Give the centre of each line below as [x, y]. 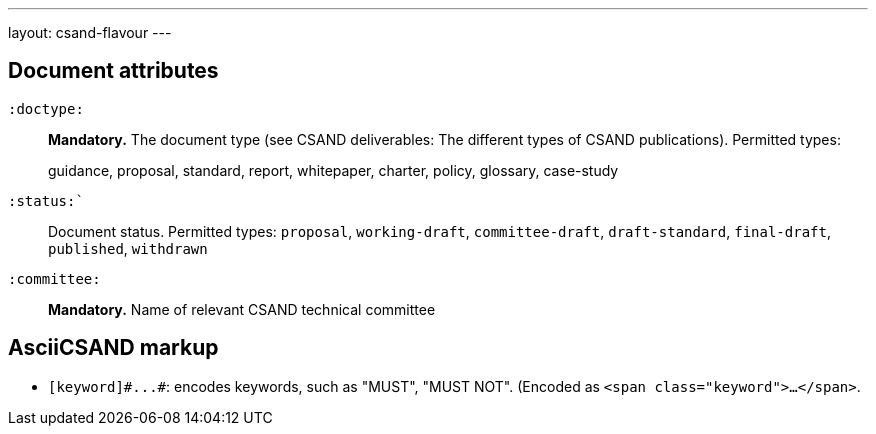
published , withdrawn [128, 248]
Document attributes [113, 71]
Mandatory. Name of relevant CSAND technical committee [242, 309]
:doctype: [46, 108]
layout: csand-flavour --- [90, 32]
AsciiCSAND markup [113, 348]
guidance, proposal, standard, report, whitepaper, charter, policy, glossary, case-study [333, 170]
